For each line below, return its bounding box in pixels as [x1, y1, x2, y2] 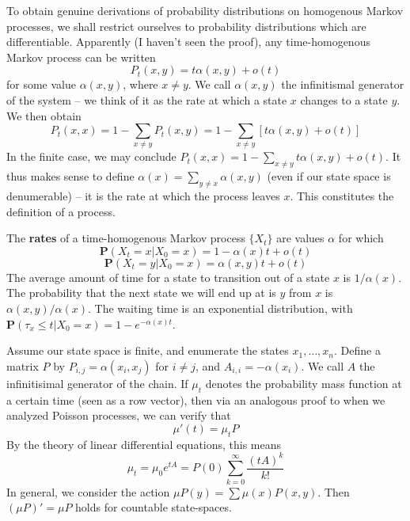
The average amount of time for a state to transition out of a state [6, 268, 330, 285]
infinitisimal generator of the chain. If [6, 375, 188, 391]
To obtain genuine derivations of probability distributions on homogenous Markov [6, 2, 404, 18]
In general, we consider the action [6, 483, 170, 500]
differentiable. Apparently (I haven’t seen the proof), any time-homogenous [6, 33, 370, 50]
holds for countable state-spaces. [75, 499, 232, 515]
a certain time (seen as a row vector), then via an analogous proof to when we [6, 391, 385, 408]
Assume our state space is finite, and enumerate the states [6, 342, 289, 359]
